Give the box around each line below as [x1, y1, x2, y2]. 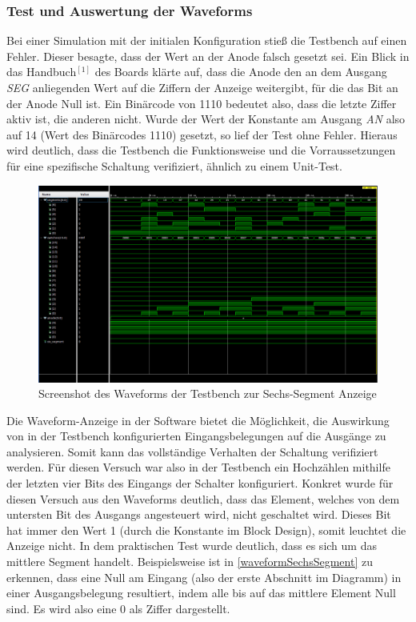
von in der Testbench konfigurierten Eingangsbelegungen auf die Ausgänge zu [6, 427, 386, 444]
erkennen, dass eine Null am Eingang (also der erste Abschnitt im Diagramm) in [6, 568, 402, 585]
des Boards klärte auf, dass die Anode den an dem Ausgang [94, 63, 387, 80]
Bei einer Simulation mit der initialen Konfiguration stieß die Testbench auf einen [6, 32, 407, 49]
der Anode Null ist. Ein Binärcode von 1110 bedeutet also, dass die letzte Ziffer [6, 94, 397, 111]
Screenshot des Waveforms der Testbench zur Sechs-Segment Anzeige [38, 385, 377, 402]
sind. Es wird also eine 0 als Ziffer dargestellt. [6, 600, 230, 616]
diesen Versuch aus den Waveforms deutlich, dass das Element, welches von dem [6, 490, 400, 507]
